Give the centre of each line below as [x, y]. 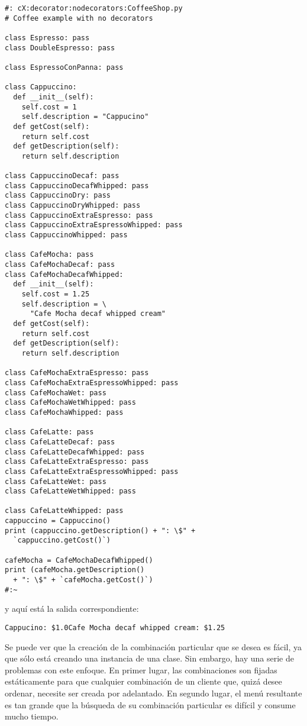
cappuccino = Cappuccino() [58, 521]
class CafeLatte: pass [49, 432]
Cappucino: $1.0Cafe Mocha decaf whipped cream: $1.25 [115, 627]
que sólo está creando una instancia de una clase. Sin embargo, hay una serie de [149, 658]
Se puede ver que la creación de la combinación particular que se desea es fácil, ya [153, 646]
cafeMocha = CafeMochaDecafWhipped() [79, 560]
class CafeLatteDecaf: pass [60, 442]
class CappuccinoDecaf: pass [62, 176]
